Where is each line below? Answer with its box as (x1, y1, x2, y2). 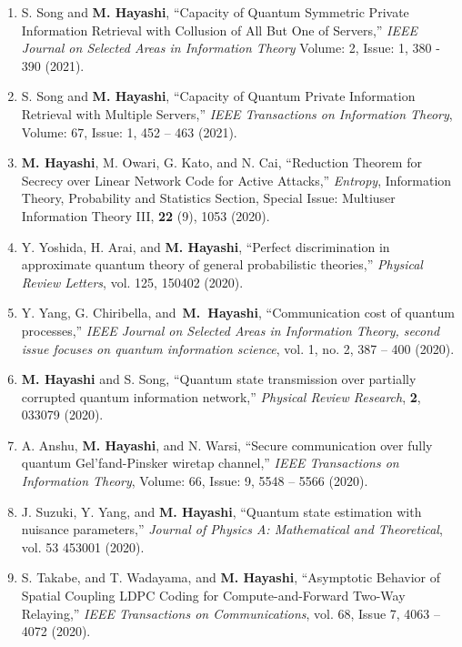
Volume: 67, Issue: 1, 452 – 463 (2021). (21, 122, 237, 141)
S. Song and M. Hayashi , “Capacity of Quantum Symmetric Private (21, 3, 409, 21)
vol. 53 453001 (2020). (21, 537, 145, 556)
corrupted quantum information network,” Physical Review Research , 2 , (21, 387, 421, 406)
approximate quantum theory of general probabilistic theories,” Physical (21, 255, 423, 274)
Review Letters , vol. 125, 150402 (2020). (21, 272, 244, 291)
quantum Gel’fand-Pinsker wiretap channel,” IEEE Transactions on (21, 453, 399, 472)
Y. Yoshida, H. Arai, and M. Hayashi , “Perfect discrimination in (21, 237, 390, 256)
